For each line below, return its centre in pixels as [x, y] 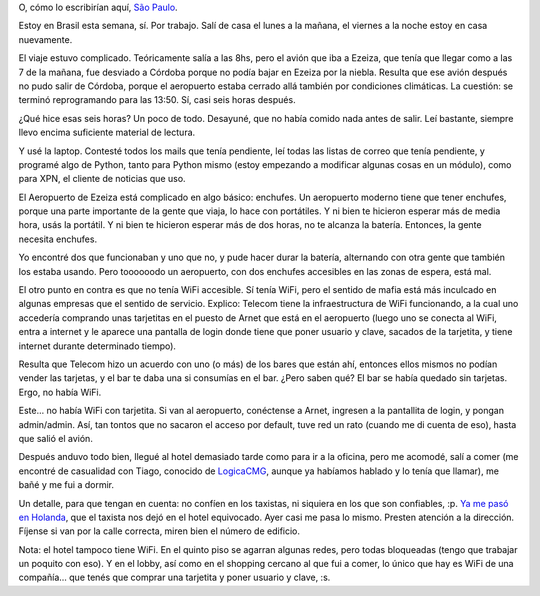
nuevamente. [45, 39]
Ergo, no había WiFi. [60, 392]
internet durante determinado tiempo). [97, 346]
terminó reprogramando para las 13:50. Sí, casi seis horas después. [157, 100]
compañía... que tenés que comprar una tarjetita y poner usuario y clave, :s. [174, 577]
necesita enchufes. [58, 239]
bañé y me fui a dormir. [66, 485]
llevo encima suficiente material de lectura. [107, 132]
